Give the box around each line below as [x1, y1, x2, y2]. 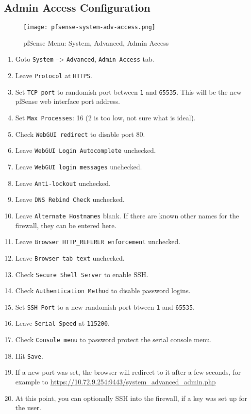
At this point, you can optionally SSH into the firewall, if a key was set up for [15, 393, 247, 403]
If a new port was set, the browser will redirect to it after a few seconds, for [15, 367, 241, 377]
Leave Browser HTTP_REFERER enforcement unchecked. [15, 236, 181, 247]
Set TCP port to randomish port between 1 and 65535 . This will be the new [15, 86, 242, 97]
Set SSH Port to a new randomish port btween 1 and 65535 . [15, 301, 195, 312]
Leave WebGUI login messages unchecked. [15, 161, 142, 171]
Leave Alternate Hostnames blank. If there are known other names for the [15, 210, 239, 220]
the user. [15, 402, 41, 413]
